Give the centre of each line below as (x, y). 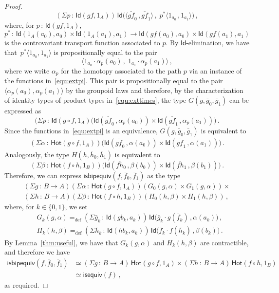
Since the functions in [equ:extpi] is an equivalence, (81, 130)
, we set (76, 206)
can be (239, 100)
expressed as (23, 111)
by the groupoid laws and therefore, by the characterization (155, 90)
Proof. (13, 6)
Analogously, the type (37, 154)
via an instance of (215, 70)
